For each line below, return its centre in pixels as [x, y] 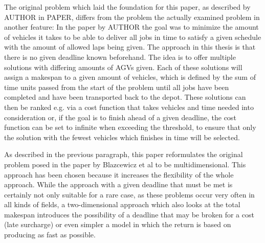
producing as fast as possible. [50, 235]
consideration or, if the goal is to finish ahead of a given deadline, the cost [120, 117]
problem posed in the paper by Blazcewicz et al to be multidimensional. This [125, 164]
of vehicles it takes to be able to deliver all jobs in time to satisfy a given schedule [133, 37]
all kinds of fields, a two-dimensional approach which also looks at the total [122, 204]
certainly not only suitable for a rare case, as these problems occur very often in [129, 194]
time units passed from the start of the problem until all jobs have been [117, 87]
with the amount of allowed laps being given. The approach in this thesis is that [130, 47]
